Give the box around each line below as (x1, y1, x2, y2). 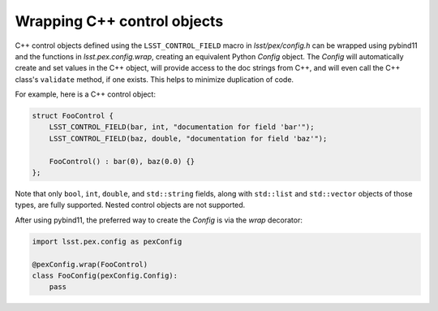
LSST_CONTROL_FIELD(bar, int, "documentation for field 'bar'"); (49, 123, 315, 132)
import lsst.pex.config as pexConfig (32, 236, 182, 246)
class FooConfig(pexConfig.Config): (32, 270, 178, 280)
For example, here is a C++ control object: (15, 89, 156, 99)
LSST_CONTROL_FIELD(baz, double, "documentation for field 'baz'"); (49, 134, 328, 143)
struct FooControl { (32, 111, 114, 121)
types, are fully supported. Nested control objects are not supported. (15, 200, 246, 210)
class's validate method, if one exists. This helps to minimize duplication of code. (15, 74, 294, 84)
